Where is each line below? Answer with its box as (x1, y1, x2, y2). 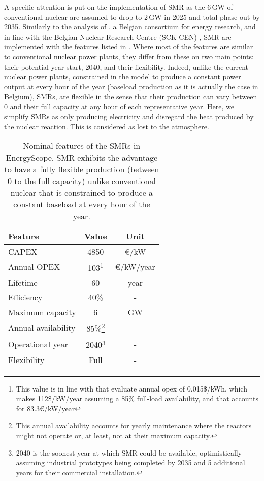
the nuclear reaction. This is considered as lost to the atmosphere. (4, 121, 209, 132)
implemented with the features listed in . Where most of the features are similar (4, 41, 253, 52)
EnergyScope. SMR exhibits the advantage (6, 151, 158, 163)
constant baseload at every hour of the (13, 198, 150, 210)
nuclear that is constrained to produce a (10, 186, 153, 198)
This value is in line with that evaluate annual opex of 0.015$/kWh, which (16, 383, 247, 394)
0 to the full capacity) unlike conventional (7, 174, 156, 187)
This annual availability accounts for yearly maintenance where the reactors (16, 420, 252, 431)
